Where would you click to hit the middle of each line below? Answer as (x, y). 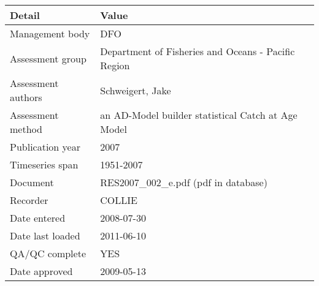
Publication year (45, 147)
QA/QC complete (48, 253)
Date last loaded (45, 235)
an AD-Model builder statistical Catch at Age (199, 115)
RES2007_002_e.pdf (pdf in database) (184, 182)
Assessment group (48, 58)
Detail (25, 15)
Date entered (38, 218)
